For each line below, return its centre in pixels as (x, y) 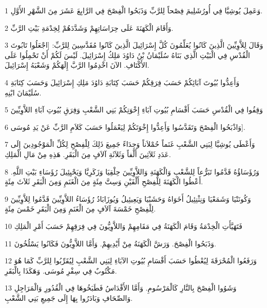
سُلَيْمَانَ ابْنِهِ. (23, 92)
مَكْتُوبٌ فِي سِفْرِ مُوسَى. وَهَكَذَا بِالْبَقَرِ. (61, 270)
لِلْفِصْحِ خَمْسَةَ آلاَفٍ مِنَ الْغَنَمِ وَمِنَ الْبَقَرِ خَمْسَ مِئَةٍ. (80, 209)
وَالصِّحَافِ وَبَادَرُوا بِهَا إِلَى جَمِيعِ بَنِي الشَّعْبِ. (69, 297)
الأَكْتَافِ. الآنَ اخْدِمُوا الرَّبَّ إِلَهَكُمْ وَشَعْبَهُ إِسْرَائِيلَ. (77, 65)
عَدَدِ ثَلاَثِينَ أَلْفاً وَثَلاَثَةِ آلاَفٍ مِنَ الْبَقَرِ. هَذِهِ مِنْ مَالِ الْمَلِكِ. (88, 154)
